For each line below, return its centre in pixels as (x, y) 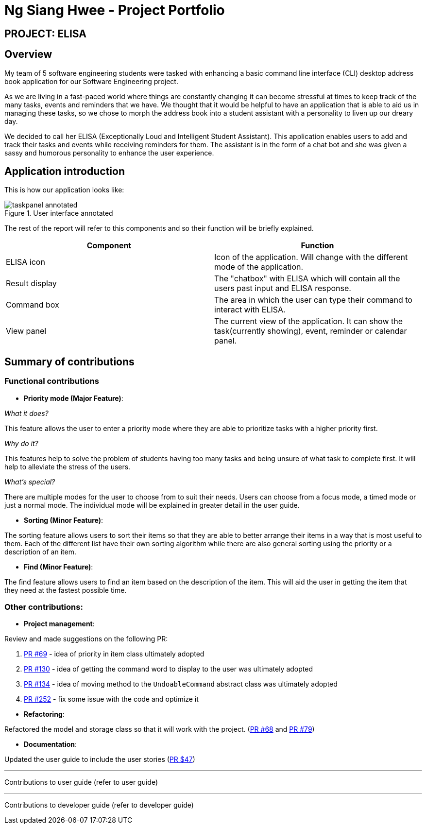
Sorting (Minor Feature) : (64, 520)
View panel (26, 331)
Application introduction (65, 172)
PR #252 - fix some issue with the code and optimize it (111, 699)
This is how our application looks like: (64, 190)
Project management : (59, 624)
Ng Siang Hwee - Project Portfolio (115, 10)
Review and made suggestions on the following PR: (86, 639)
